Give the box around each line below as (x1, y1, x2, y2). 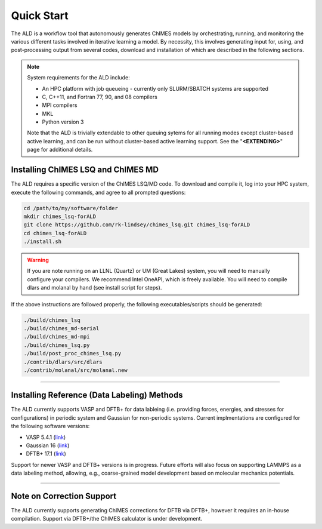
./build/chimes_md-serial (23, 325, 100, 331)
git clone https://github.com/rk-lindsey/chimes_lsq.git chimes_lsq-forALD (23, 222, 250, 228)
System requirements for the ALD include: (27, 74, 131, 81)
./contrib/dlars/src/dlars (23, 358, 103, 365)
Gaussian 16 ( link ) (26, 442, 70, 449)
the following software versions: (11, 423, 90, 430)
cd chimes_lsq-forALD (23, 230, 87, 236)
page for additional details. (27, 146, 93, 153)
